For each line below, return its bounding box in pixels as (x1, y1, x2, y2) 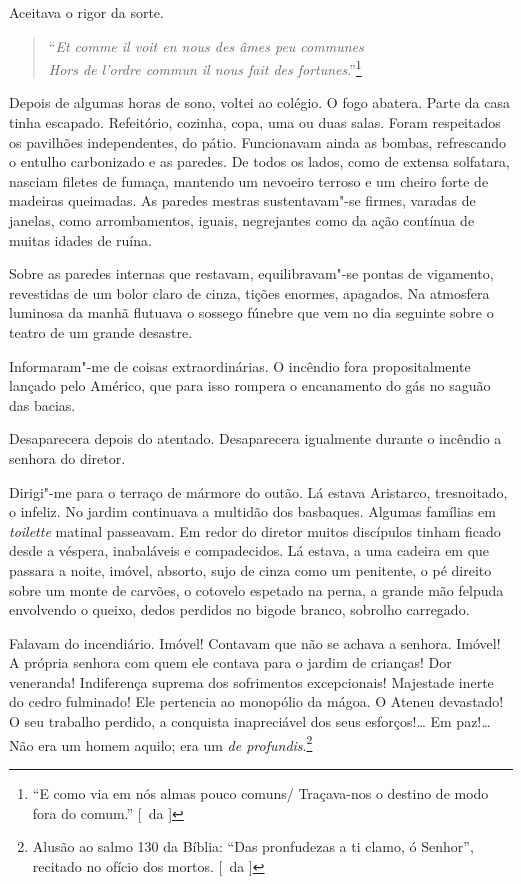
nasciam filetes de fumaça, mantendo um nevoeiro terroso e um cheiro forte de (9, 170, 489, 191)
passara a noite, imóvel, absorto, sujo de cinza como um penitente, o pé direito (9, 559, 492, 580)
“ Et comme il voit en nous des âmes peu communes (48, 35, 364, 56)
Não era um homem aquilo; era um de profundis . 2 (9, 731, 313, 755)
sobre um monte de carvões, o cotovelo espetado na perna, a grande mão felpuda (9, 579, 504, 600)
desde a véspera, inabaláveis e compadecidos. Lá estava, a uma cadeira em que (9, 540, 490, 561)
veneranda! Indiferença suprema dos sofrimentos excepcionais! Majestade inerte (9, 671, 494, 692)
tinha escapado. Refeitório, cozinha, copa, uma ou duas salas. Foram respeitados (9, 112, 501, 133)
